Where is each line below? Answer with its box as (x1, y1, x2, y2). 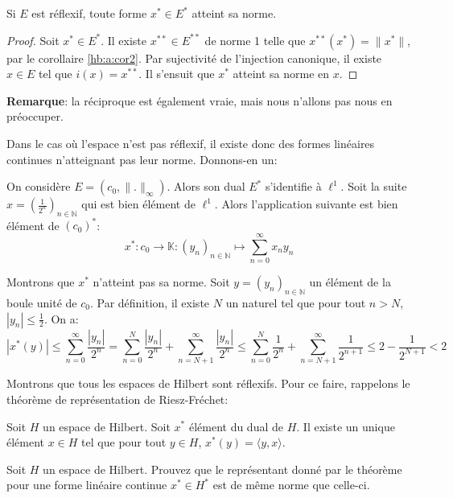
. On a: (43, 310, 79, 327)
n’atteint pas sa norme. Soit (93, 274, 230, 290)
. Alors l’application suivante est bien (214, 195, 398, 212)
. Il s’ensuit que (138, 65, 215, 82)
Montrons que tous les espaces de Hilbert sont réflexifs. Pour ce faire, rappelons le (6, 375, 410, 392)
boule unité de (6, 294, 77, 311)
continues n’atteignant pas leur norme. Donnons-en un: (6, 150, 278, 167)
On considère (6, 178, 71, 195)
